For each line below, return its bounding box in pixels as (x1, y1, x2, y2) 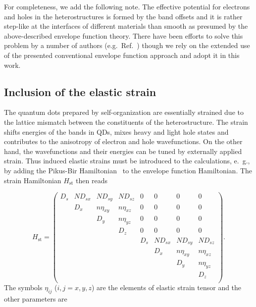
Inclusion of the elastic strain (4, 84, 156, 99)
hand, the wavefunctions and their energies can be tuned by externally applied (4, 146, 242, 156)
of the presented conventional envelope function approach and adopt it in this (4, 50, 240, 60)
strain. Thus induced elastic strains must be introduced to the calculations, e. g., (4, 155, 250, 166)
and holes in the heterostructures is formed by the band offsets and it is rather (4, 11, 243, 21)
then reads (76, 175, 107, 185)
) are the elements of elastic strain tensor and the (91, 282, 242, 293)
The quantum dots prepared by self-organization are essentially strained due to (4, 107, 244, 117)
